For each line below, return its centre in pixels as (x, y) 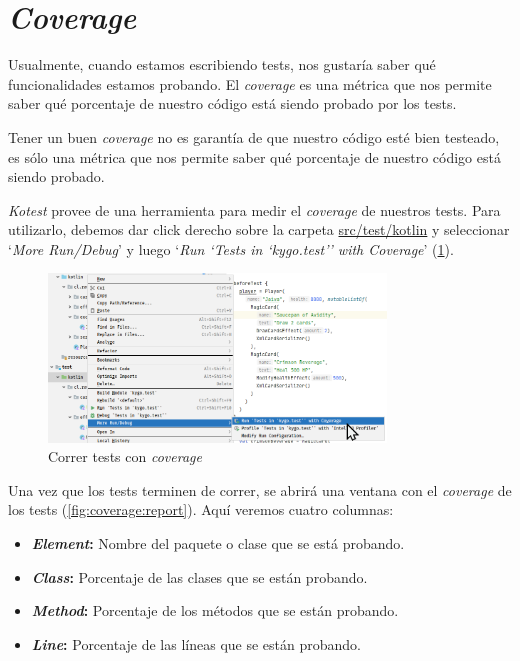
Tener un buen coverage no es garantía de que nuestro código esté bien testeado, (254, 136)
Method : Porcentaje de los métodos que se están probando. (215, 610)
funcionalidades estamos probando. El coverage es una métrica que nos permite (250, 83)
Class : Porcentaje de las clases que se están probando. (199, 576)
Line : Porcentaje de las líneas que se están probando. (196, 643)
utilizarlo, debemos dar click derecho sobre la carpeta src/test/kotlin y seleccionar (259, 229)
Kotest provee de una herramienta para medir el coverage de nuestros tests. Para (254, 209)
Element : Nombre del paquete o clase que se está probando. (218, 543)
